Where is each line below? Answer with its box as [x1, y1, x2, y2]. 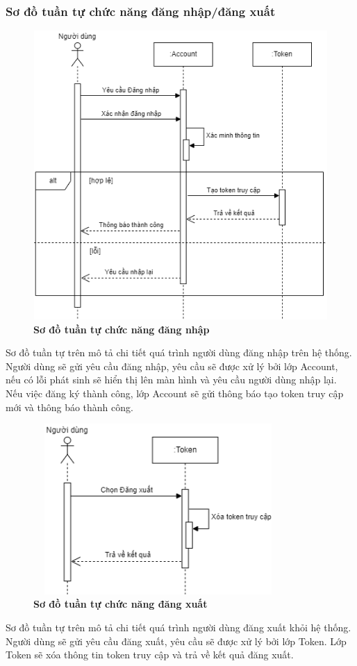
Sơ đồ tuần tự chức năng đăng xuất [33, 597, 208, 611]
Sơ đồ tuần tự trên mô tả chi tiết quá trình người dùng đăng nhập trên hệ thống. [6, 345, 352, 360]
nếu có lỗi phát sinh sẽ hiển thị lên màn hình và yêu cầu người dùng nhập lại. [6, 372, 337, 387]
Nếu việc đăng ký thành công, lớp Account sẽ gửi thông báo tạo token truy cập [6, 385, 344, 400]
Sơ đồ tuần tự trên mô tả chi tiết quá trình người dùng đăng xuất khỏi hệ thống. [6, 619, 351, 634]
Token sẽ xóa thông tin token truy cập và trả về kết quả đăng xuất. [6, 647, 294, 662]
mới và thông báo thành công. [6, 399, 133, 414]
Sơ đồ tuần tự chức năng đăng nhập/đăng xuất [6, 2, 276, 19]
